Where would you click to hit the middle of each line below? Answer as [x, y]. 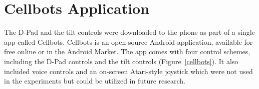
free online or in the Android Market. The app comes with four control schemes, [127, 51]
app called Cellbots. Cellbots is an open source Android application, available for [128, 42]
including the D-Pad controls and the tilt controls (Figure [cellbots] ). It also [121, 61]
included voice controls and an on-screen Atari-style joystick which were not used [128, 71]
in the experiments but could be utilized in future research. [95, 81]
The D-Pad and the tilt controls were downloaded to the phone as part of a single [129, 32]
